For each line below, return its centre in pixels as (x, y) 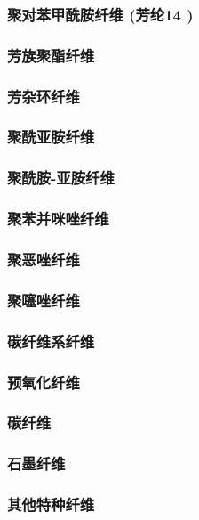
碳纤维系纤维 (51, 341)
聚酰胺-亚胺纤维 (61, 178)
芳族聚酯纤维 (51, 55)
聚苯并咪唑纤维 (58, 219)
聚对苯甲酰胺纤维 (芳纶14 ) (100, 14)
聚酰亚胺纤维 (51, 137)
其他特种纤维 (51, 504)
